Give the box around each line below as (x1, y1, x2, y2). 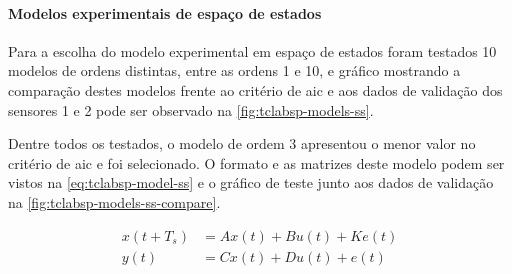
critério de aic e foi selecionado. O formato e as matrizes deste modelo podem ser (8, 152, 505, 173)
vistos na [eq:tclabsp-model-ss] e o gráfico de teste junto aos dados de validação (8, 172, 494, 193)
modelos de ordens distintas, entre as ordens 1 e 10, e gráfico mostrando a (8, 60, 461, 81)
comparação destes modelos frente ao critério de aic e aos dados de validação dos (8, 79, 503, 100)
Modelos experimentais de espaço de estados (8, 2, 322, 23)
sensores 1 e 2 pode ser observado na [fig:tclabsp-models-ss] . (8, 99, 374, 120)
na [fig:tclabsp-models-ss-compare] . (8, 191, 221, 212)
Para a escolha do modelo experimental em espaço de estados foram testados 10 (8, 40, 497, 61)
